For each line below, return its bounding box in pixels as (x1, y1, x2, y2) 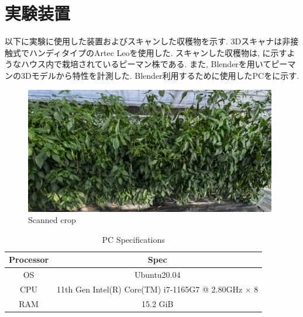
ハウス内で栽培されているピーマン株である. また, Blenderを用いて (20, 58, 271, 70)
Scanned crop (28, 214, 76, 226)
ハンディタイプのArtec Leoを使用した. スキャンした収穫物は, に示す (29, 46, 287, 58)
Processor (9, 253, 49, 266)
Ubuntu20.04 (134, 269, 181, 281)
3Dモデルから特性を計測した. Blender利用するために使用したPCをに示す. (20, 69, 299, 81)
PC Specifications (102, 233, 165, 245)
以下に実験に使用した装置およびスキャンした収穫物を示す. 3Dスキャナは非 (5, 35, 291, 47)
